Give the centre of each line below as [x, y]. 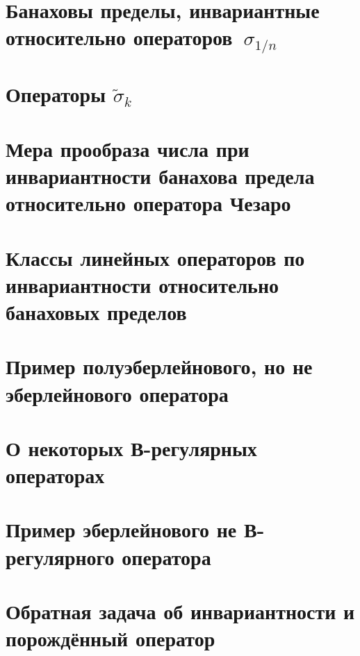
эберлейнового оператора [117, 393]
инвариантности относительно [142, 284]
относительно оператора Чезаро [148, 203]
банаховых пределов [96, 311]
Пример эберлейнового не [121, 529]
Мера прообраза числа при [128, 148]
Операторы [56, 94]
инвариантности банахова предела [160, 176]
